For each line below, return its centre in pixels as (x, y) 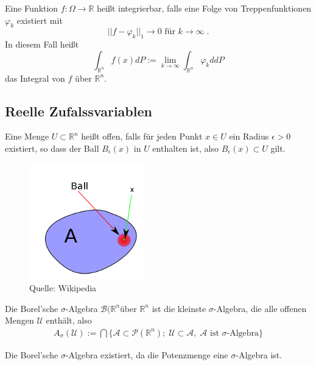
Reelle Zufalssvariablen (79, 111)
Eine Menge (27, 136)
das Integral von (35, 78)
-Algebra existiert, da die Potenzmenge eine (147, 354)
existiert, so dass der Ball (52, 148)
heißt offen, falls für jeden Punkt (142, 136)
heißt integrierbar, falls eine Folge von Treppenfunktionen (204, 8)
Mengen (19, 320)
